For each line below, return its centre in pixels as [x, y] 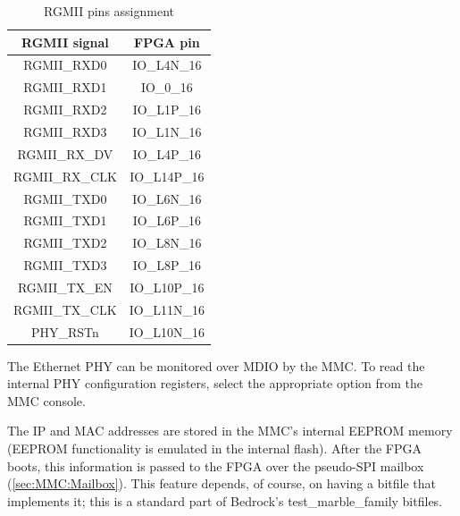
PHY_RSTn [65, 331]
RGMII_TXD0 [65, 198]
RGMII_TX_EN [65, 287]
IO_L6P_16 [167, 220]
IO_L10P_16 [167, 287]
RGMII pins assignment [109, 11]
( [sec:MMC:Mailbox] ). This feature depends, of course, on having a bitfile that [222, 483]
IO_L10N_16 [167, 331]
